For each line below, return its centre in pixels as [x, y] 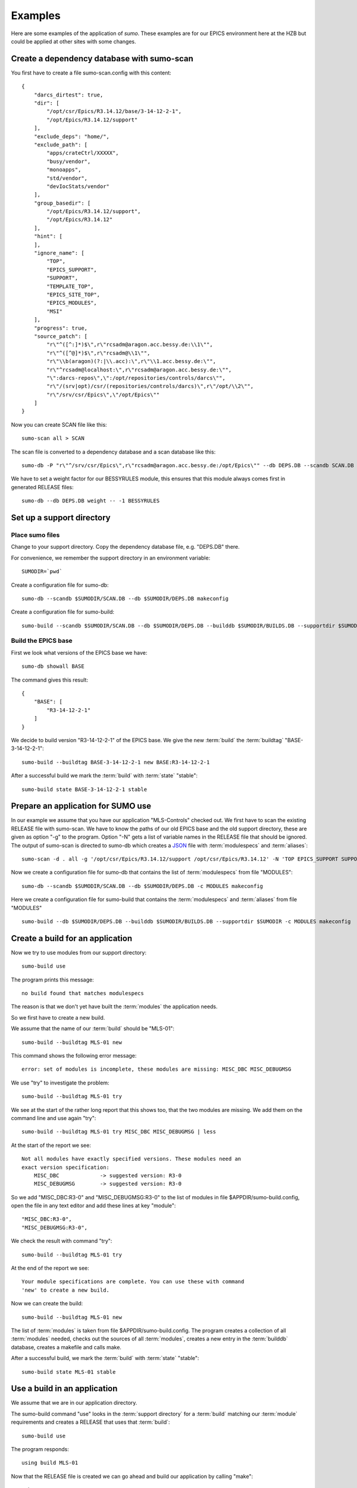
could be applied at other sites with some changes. [73, 41]
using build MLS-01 [50, 1463]
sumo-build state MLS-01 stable [69, 1372]
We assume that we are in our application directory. [74, 1403]
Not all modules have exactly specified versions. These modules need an [131, 1159]
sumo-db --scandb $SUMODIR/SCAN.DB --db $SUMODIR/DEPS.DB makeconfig [125, 598]
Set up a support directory [61, 518]
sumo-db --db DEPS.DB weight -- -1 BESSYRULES [91, 501]
